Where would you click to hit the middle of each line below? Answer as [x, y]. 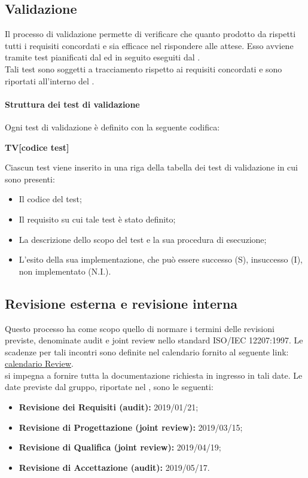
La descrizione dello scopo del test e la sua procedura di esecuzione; [143, 239]
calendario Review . [39, 363]
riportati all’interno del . [50, 80]
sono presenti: [30, 179]
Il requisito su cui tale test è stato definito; [97, 219]
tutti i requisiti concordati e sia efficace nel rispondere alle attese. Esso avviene [149, 45]
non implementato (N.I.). [65, 271]
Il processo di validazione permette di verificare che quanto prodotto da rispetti [150, 34]
